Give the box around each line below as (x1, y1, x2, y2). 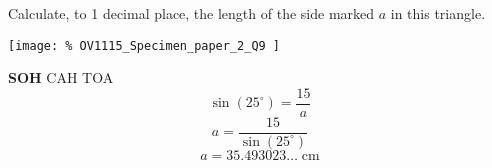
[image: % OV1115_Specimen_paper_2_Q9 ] (8, 38, 281, 53)
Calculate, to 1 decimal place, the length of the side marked (8, 3, 375, 23)
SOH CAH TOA (8, 67, 114, 88)
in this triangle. (390, 3, 486, 23)
